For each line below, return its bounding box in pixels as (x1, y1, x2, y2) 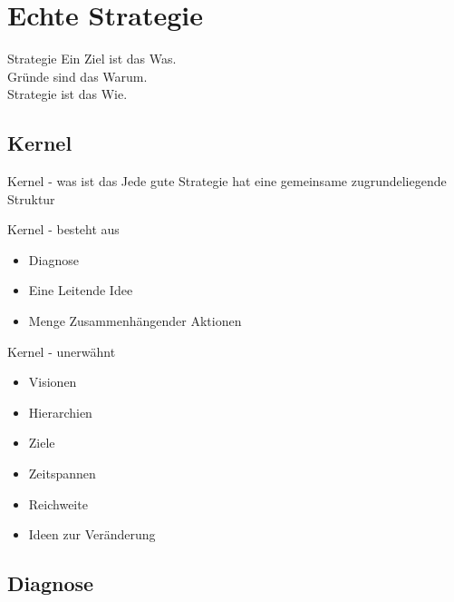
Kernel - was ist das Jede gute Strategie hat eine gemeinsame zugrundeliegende (7, 172, 447, 191)
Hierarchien (28, 402, 92, 421)
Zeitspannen (28, 464, 96, 483)
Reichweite (28, 494, 88, 513)
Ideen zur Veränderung (28, 525, 156, 544)
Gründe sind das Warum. (7, 66, 148, 85)
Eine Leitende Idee (28, 281, 133, 300)
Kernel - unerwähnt (7, 341, 116, 360)
